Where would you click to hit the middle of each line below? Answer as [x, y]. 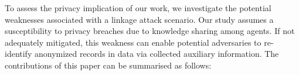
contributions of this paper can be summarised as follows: [108, 65]
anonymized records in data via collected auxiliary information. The [157, 54]
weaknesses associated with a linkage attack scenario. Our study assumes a [139, 19]
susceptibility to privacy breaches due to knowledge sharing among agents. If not [150, 31]
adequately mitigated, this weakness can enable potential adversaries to [133, 42]
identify [18, 54]
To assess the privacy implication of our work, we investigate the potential [138, 8]
